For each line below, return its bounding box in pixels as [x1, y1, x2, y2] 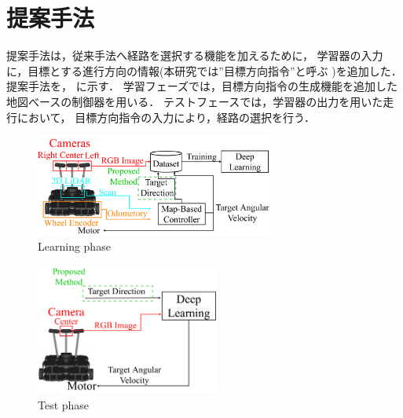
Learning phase [38, 238, 111, 255]
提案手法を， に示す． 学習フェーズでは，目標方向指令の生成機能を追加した [6, 78, 398, 94]
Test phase [38, 396, 90, 412]
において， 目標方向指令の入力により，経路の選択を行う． [16, 108, 315, 125]
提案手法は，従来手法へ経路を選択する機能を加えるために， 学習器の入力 [6, 47, 383, 64]
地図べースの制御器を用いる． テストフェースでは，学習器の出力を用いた [6, 93, 383, 109]
